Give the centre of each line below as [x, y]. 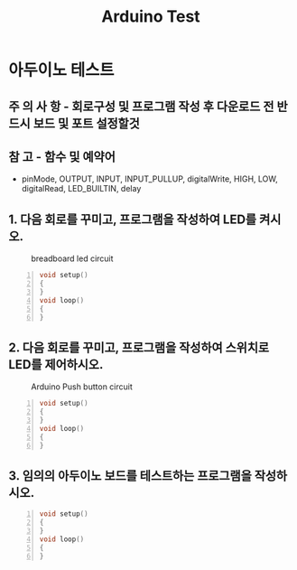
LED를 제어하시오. [56, 364]
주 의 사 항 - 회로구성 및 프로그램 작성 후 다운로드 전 [141, 106]
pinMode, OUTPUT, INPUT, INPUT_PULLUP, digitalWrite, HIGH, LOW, [149, 179]
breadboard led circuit [72, 258]
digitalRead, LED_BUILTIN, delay [81, 189]
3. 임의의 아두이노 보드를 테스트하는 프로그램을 [130, 476]
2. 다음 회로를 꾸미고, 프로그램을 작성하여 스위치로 [139, 347]
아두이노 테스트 [61, 70]
